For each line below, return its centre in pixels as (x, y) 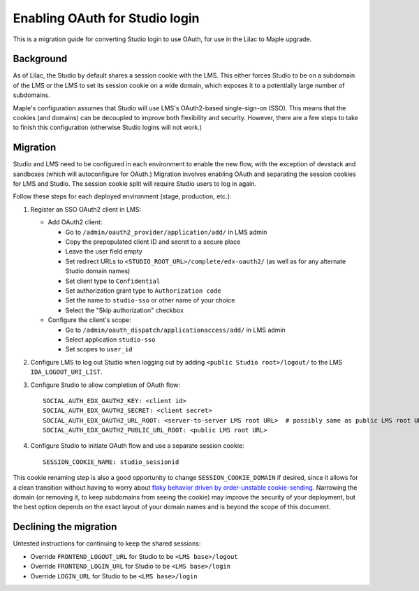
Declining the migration (65, 527)
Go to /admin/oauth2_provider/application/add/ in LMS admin (166, 232)
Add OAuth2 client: (75, 222)
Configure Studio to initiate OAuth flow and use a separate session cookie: (137, 446)
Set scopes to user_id (99, 349)
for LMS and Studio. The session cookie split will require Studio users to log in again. (135, 184)
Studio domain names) (98, 271)
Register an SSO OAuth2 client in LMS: (86, 209)
